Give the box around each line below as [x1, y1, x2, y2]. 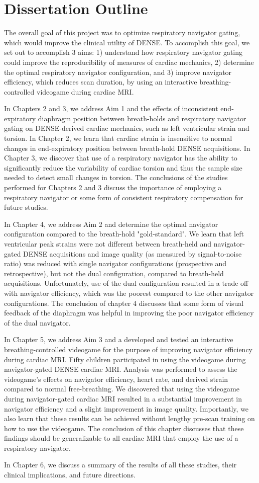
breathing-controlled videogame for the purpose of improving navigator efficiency [4, 344, 253, 354]
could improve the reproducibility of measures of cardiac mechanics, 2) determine [4, 56, 254, 67]
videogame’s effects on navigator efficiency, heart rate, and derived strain [4, 373, 228, 384]
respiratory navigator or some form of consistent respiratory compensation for [4, 192, 243, 202]
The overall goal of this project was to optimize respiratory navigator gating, [4, 27, 240, 38]
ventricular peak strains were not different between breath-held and [4, 238, 211, 249]
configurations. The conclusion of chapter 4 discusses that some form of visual [4, 297, 244, 308]
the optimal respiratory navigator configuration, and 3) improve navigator [4, 66, 232, 77]
